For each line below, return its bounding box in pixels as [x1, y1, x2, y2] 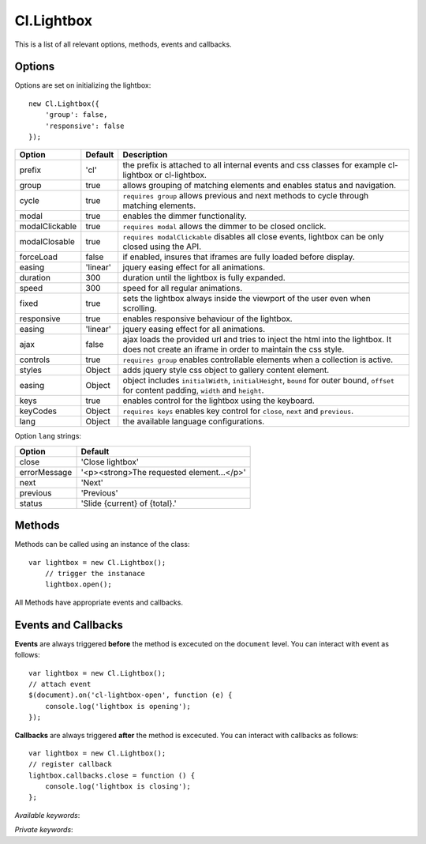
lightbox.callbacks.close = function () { [28, 771, 196, 780]
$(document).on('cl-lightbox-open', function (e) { [28, 691, 233, 699]
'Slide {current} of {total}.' [80, 498, 177, 509]
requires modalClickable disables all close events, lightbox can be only [122, 232, 384, 243]
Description [122, 149, 168, 160]
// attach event [28, 680, 92, 688]
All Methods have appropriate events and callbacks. [14, 597, 183, 607]
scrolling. [122, 303, 157, 314]
